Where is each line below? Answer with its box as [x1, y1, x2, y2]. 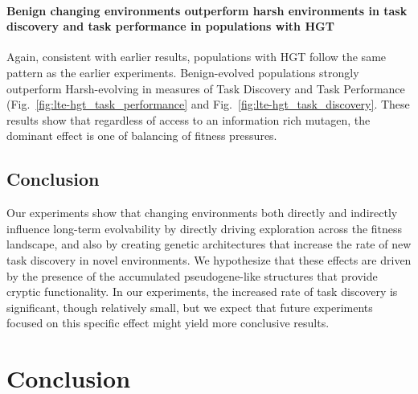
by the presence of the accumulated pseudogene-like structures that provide [6, 267, 378, 284]
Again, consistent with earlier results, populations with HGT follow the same [6, 48, 387, 65]
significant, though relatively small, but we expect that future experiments [6, 298, 373, 315]
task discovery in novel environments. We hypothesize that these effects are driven [6, 251, 412, 268]
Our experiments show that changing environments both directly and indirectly [6, 204, 398, 221]
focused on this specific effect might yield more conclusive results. [6, 314, 330, 331]
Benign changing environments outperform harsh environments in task [6, 2, 408, 18]
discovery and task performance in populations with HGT [6, 18, 334, 35]
